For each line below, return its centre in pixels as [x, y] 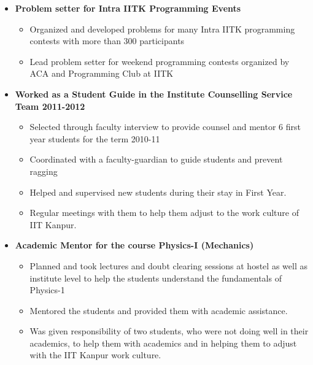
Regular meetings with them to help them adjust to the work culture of [164, 213]
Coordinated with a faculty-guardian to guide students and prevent [156, 159]
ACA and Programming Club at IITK [102, 73]
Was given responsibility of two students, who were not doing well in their [169, 331]
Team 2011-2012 [50, 106]
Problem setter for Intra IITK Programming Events [128, 8]
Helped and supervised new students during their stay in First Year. [158, 192]
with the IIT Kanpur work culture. [95, 355]
